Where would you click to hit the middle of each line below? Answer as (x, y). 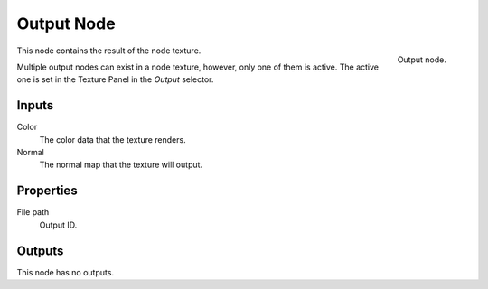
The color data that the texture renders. (113, 139)
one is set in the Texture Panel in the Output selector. (115, 79)
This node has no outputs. (66, 272)
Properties (47, 191)
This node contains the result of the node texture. (109, 51)
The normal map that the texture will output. (121, 165)
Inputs (35, 105)
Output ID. (58, 225)
